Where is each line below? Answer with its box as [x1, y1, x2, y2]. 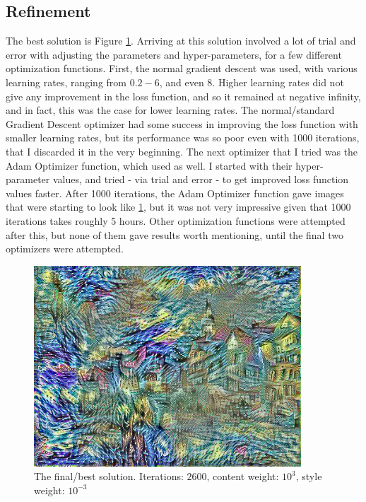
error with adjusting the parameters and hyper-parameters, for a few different [6, 47, 342, 62]
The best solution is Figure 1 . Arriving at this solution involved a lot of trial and [6, 33, 356, 48]
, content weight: [206, 469, 279, 484]
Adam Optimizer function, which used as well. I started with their [6, 158, 293, 173]
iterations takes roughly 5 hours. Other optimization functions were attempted [6, 213, 346, 228]
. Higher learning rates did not [212, 74, 344, 89]
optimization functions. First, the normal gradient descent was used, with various [6, 61, 358, 76]
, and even [159, 74, 204, 89]
